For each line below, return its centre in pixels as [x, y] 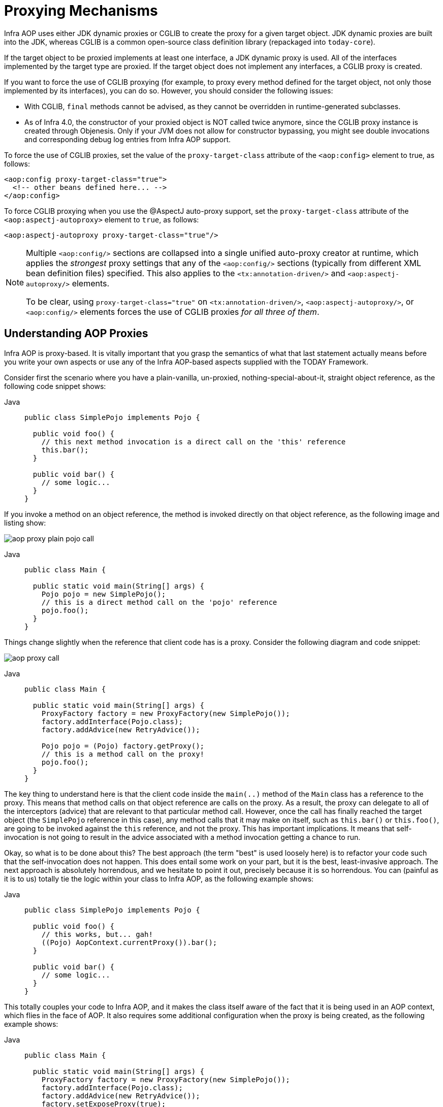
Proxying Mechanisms [81, 11]
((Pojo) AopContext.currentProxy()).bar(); [129, 942]
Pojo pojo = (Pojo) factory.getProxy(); [123, 746]
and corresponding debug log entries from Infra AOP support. [128, 139]
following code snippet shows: [55, 386]
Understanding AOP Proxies [76, 334]
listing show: [25, 523]
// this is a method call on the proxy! [123, 754]
